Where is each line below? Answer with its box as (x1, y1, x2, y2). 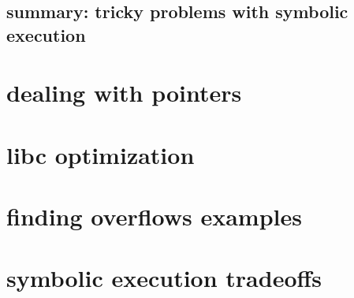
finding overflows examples (6, 200, 302, 233)
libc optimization (6, 138, 195, 170)
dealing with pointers (6, 76, 242, 109)
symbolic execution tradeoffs (6, 262, 322, 294)
